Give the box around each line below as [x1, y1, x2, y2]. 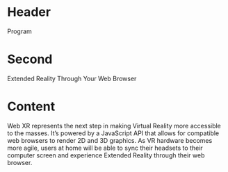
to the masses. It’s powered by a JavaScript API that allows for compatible [7, 129, 220, 137]
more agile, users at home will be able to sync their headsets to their [7, 144, 203, 152]
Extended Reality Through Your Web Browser [7, 74, 137, 83]
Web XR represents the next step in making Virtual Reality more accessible [7, 121, 221, 130]
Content [7, 98, 56, 114]
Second [7, 51, 53, 67]
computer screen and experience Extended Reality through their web [7, 150, 205, 160]
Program [7, 27, 33, 35]
